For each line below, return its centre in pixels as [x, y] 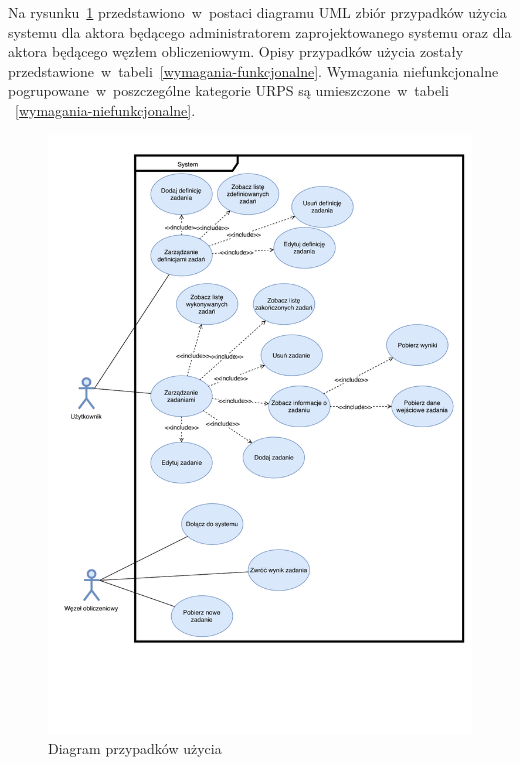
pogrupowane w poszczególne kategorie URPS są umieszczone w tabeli [228, 90]
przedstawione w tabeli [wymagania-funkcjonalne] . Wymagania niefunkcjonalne [253, 70]
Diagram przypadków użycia [135, 748]
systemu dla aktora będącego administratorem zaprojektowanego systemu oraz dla [260, 31]
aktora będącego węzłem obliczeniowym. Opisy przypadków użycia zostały [236, 51]
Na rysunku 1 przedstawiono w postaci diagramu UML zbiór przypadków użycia [257, 12]
